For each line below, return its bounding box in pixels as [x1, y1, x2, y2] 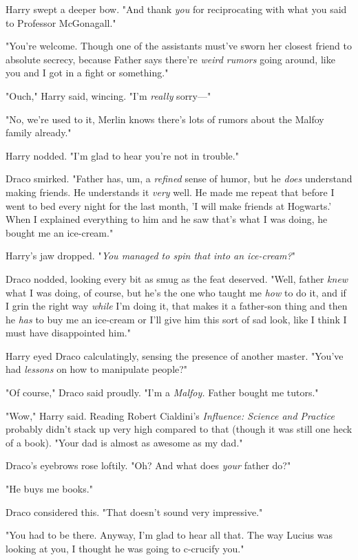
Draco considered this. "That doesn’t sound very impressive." [6, 504, 263, 519]
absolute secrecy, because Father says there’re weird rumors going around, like [6, 52, 335, 66]
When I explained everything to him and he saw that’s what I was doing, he [6, 212, 328, 226]
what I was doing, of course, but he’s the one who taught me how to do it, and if [6, 285, 346, 299]
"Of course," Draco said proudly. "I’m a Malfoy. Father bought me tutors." [6, 385, 319, 400]
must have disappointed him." [6, 325, 131, 340]
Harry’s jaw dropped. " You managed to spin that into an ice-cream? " [6, 248, 295, 263]
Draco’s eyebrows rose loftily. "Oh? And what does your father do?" [6, 458, 291, 473]
